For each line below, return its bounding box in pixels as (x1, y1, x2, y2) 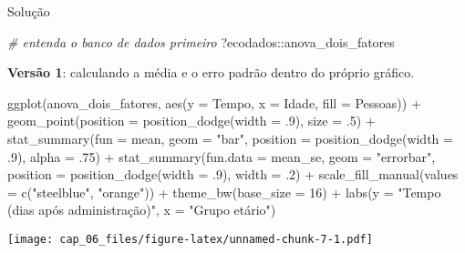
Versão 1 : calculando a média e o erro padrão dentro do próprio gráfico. (7, 63, 415, 82)
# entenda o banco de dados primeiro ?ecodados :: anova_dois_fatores (7, 32, 395, 51)
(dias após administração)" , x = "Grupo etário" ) (7, 200, 276, 219)
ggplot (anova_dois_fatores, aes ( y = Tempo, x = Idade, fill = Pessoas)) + (7, 93, 421, 112)
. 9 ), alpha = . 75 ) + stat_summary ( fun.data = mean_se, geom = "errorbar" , (7, 147, 436, 166)
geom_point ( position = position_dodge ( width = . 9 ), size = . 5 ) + (7, 111, 376, 130)
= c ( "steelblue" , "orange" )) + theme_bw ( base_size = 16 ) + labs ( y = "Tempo (7, 182, 441, 201)
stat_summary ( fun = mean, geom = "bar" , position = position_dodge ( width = (7, 128, 453, 147)
